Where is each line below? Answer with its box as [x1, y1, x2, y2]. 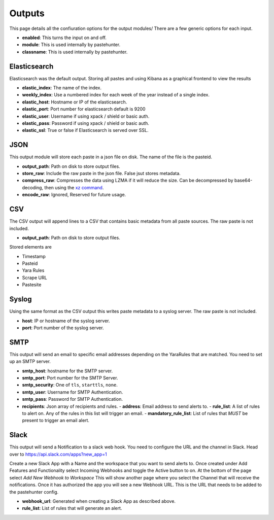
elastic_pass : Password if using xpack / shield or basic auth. [22, 120, 150, 126]
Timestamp [22, 253, 46, 259]
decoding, [22, 184, 43, 190]
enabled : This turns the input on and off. [22, 34, 107, 41]
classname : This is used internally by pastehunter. [22, 49, 128, 55]
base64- [234, 178, 253, 184]
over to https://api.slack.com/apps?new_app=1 [9, 451, 107, 457]
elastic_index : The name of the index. [22, 85, 101, 91]
